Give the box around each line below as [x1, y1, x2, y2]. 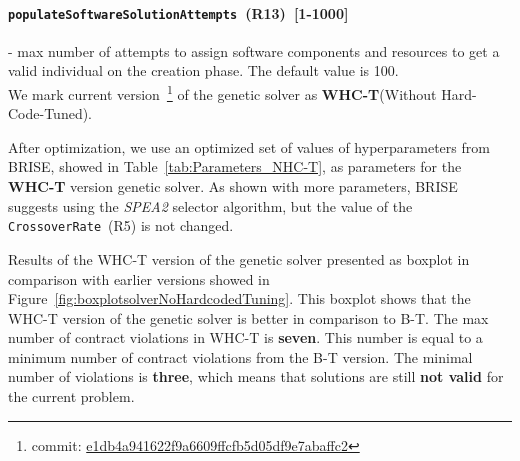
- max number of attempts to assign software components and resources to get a [8, 40, 500, 61]
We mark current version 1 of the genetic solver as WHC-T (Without [8, 81, 437, 104]
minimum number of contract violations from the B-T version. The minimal [8, 346, 473, 367]
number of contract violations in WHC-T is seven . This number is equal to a [8, 327, 483, 348]
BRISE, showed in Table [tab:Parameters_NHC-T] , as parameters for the [8, 156, 462, 177]
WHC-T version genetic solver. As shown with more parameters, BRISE [8, 176, 458, 197]
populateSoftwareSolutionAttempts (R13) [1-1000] [8, 2, 349, 23]
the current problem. [8, 386, 135, 407]
